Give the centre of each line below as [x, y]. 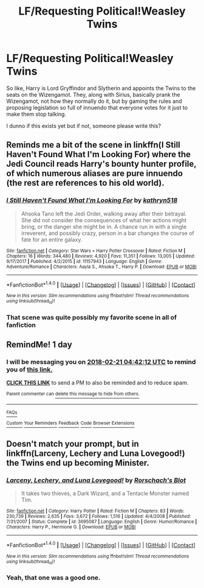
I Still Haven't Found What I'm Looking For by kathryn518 [92, 200]
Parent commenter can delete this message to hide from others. [73, 394]
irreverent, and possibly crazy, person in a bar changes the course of [107, 233]
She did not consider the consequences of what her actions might [104, 220]
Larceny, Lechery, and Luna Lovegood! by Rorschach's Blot [96, 480]
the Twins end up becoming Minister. [78, 463]
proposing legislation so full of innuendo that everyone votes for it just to [97, 107]
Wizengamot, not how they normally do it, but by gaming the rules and [94, 101]
